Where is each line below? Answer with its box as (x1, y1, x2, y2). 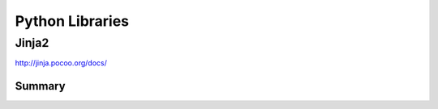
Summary (15, 79, 66, 93)
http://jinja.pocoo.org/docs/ (15, 58, 107, 68)
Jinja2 (15, 36, 49, 50)
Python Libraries (15, 12, 130, 30)
